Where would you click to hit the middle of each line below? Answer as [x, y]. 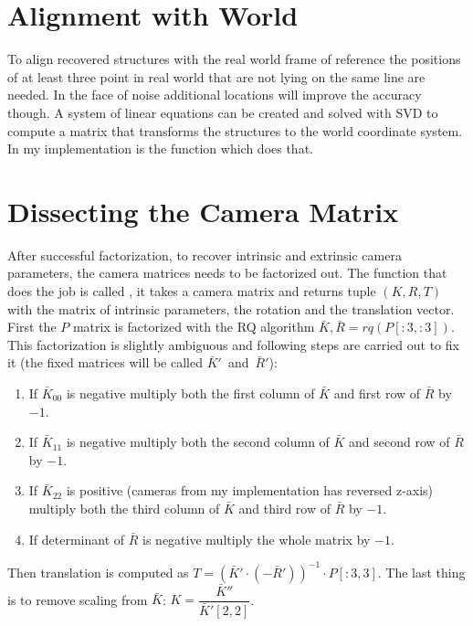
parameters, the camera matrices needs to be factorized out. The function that [227, 273]
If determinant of [77, 539]
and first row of [377, 393]
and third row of [284, 508]
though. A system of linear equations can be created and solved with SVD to [223, 112]
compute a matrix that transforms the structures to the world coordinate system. [235, 130]
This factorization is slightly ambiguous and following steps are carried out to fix [233, 344]
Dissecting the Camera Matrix [203, 211]
